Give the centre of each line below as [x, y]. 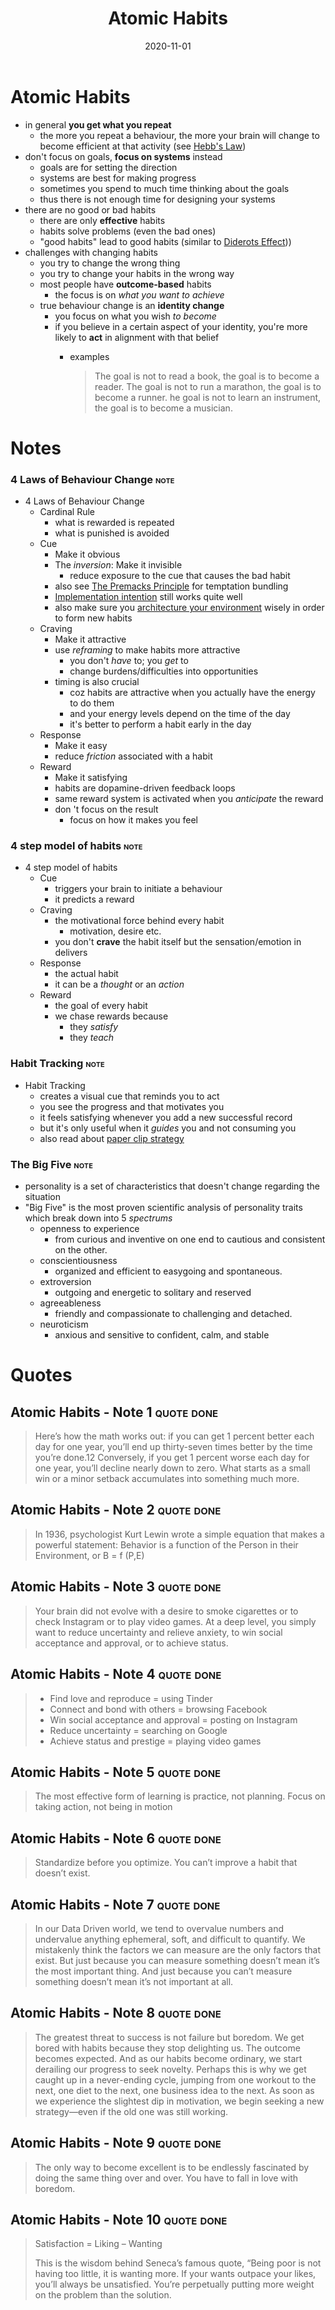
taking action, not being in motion [103, 1807]
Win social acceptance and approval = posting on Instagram [173, 1719]
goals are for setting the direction [108, 167]
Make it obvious [87, 554]
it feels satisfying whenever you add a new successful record [166, 1117]
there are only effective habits [102, 220]
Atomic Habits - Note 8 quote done [116, 2013]
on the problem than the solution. [103, 2295]
